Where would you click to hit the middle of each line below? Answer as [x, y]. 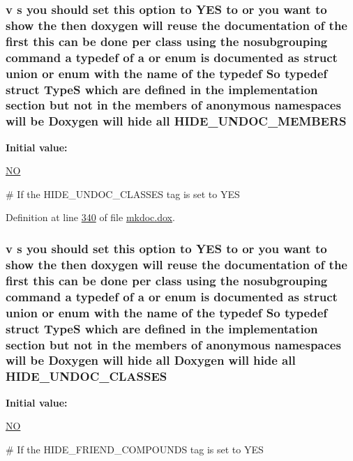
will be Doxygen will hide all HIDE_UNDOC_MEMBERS [176, 121]
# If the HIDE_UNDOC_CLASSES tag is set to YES [123, 194]
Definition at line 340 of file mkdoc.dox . [90, 217]
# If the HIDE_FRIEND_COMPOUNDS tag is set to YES [135, 449]
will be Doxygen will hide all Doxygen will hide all [151, 360]
